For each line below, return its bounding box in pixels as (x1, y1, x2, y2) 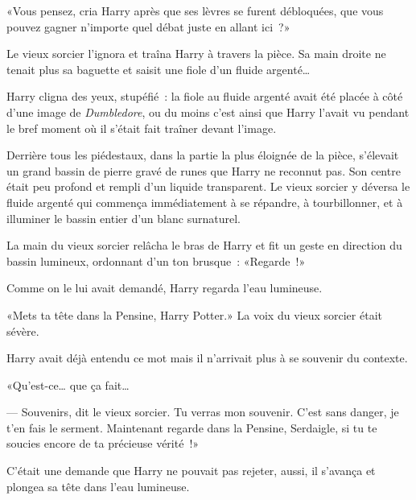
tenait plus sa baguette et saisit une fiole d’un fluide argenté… (6, 60, 311, 77)
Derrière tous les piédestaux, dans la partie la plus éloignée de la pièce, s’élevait (6, 147, 399, 163)
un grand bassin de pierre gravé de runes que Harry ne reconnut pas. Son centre (6, 162, 401, 179)
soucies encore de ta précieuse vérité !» (6, 435, 200, 452)
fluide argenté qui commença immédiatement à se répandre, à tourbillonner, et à (6, 193, 403, 210)
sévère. (6, 322, 39, 339)
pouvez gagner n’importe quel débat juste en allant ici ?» (6, 18, 290, 35)
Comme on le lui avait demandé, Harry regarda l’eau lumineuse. (6, 279, 323, 296)
